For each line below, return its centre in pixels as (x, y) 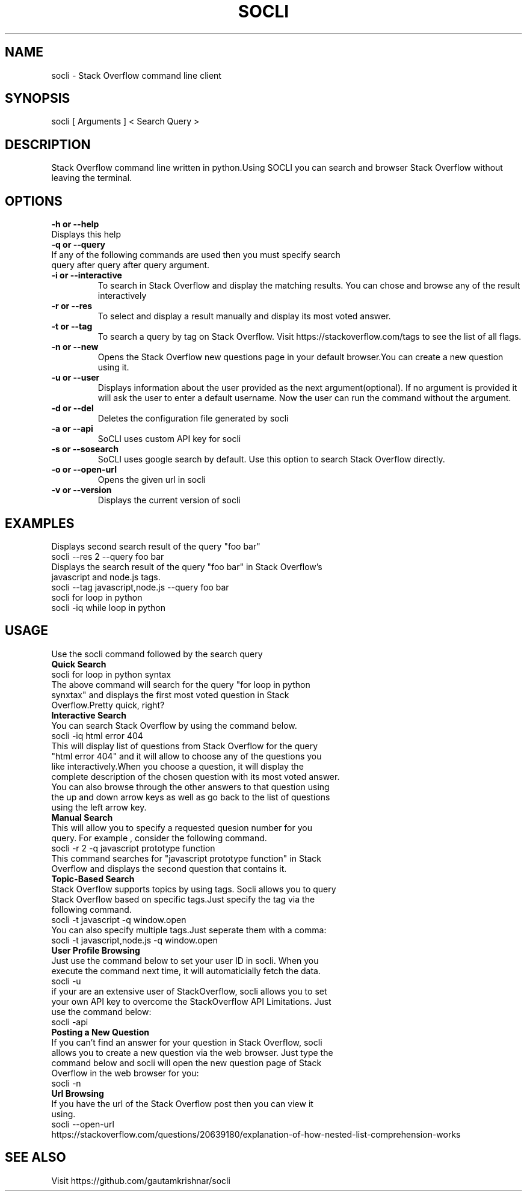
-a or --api (72, 429)
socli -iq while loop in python (109, 607)
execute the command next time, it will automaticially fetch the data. (186, 971)
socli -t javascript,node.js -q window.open (134, 940)
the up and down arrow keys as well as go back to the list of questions (191, 797)
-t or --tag (72, 327)
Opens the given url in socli (152, 480)
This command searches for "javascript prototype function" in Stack (186, 858)
